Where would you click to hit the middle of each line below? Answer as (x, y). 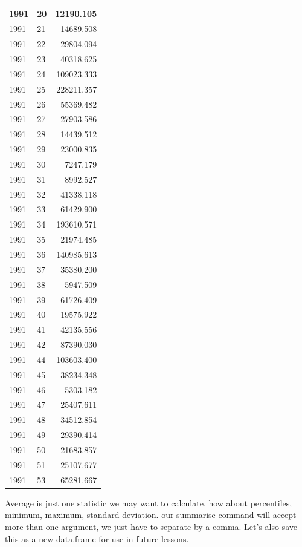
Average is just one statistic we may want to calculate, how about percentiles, (149, 503)
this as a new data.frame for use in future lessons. (97, 538)
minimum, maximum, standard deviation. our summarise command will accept (151, 515)
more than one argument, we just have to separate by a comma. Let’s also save (151, 526)
